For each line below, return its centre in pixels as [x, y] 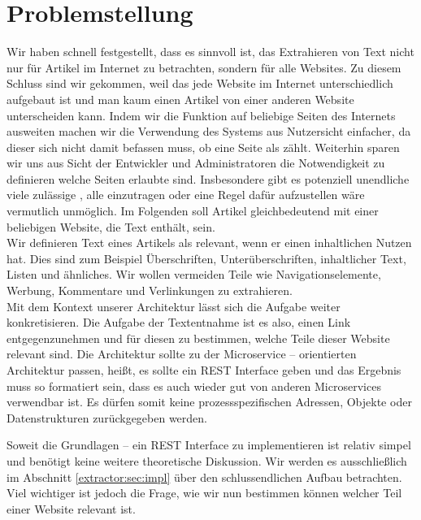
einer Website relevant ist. [71, 508]
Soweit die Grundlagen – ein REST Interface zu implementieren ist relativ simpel [209, 445]
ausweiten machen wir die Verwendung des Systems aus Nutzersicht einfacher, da [209, 131]
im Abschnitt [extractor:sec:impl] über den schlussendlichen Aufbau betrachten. [204, 477]
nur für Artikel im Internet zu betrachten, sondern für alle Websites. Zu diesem [204, 67]
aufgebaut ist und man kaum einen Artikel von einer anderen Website [180, 99]
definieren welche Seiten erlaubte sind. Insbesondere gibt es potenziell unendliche [208, 178]
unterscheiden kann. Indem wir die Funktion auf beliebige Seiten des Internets [201, 115]
